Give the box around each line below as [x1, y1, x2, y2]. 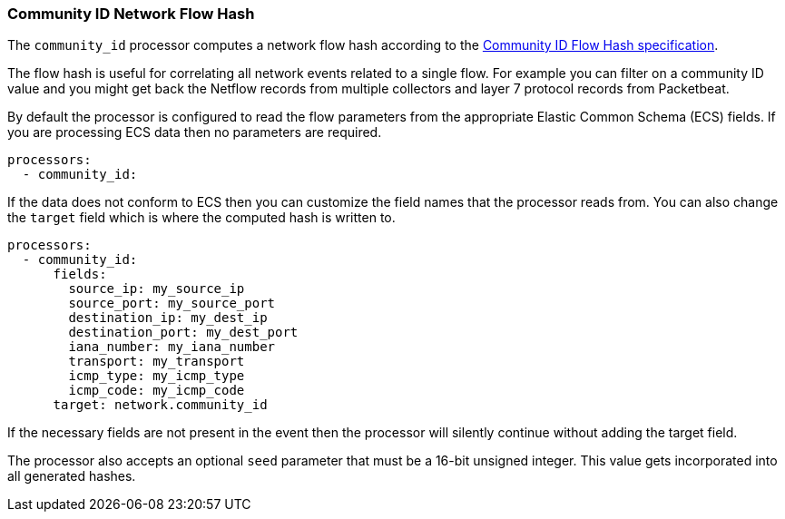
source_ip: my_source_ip [68, 281, 245, 297]
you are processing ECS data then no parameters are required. [7, 124, 382, 141]
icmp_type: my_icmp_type [68, 368, 245, 384]
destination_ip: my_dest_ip [68, 310, 268, 326]
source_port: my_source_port [68, 296, 276, 311]
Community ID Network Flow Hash [7, 5, 255, 23]
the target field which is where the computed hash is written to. [7, 210, 396, 226]
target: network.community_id [53, 397, 268, 413]
